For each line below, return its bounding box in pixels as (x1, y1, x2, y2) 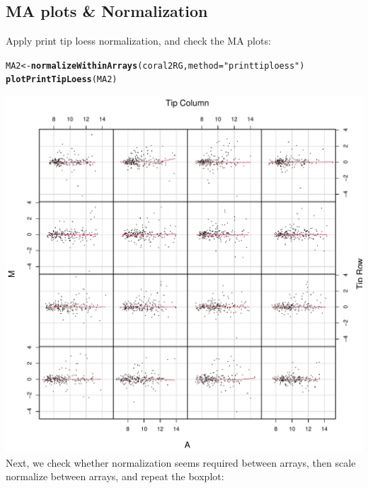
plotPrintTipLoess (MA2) (6, 74, 117, 85)
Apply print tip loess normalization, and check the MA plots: (6, 33, 271, 48)
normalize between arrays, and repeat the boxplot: (6, 469, 224, 484)
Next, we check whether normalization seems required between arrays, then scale (6, 455, 356, 470)
